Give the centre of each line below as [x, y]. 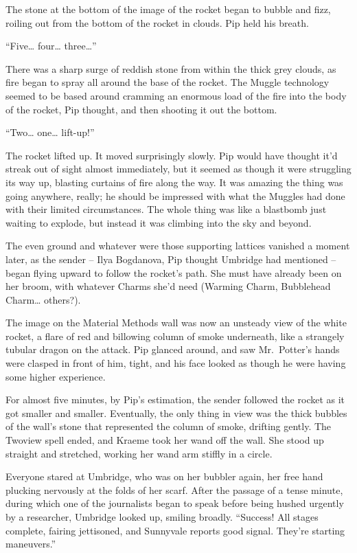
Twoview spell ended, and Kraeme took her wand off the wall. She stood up [165, 440]
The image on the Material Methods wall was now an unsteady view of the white [176, 323]
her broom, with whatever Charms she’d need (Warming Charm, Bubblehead [168, 286]
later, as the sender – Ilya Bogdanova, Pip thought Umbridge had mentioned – [171, 259]
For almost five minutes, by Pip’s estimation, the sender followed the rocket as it [175, 399]
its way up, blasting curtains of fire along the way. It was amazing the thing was [174, 182]
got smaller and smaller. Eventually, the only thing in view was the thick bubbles [176, 413]
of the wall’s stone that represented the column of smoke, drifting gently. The [169, 426]
